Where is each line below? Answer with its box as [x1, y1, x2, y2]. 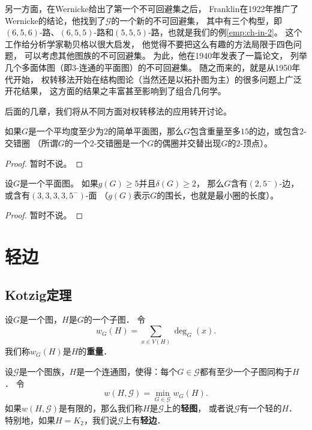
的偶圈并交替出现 [154, 136, 221, 149]
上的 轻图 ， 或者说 [164, 402, 234, 414]
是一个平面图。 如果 [20, 177, 98, 190]
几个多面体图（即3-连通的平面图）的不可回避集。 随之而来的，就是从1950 [5, 61, 292, 73]
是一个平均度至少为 [28, 125, 104, 137]
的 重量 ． [78, 345, 112, 357]
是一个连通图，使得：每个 [76, 365, 178, 377]
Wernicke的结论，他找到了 [5, 14, 106, 26]
